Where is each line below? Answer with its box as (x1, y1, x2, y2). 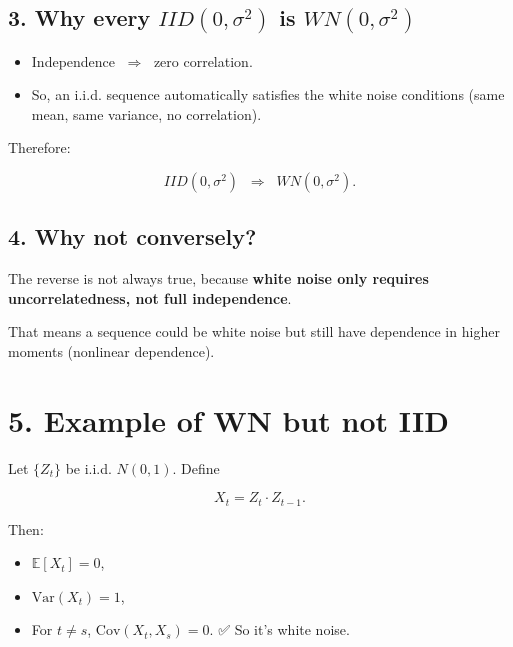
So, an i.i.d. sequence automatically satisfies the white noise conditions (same (31, 84, 505, 105)
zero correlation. (153, 50, 253, 71)
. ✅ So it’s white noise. (209, 619, 350, 640)
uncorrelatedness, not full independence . (8, 287, 292, 308)
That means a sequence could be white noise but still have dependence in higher (8, 321, 500, 342)
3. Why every (8, 2, 151, 33)
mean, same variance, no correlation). (31, 103, 262, 124)
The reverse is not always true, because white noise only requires (8, 268, 429, 289)
